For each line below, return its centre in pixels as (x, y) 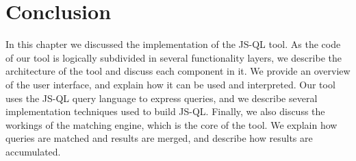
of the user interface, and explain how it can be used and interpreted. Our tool (170, 84)
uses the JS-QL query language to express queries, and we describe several (162, 98)
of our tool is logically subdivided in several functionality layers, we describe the (174, 57)
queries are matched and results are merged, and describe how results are (159, 138)
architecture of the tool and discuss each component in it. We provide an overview (178, 71)
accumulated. (33, 151)
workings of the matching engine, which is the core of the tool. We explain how (171, 124)
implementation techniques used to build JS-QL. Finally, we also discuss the (165, 111)
